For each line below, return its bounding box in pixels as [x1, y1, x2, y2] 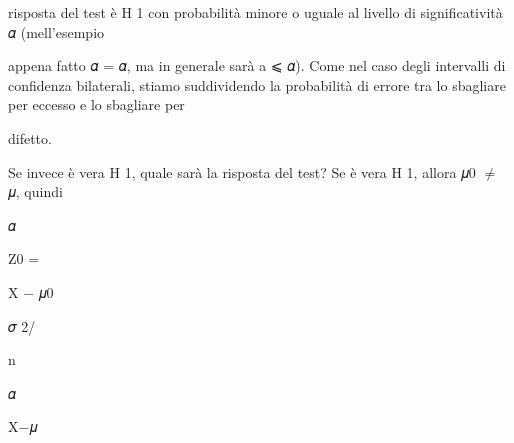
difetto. [8, 127, 52, 148]
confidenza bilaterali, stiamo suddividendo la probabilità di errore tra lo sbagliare [8, 74, 506, 95]
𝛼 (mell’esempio [8, 21, 105, 42]
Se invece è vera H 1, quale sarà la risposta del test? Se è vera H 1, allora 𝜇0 [8, 161, 476, 182]
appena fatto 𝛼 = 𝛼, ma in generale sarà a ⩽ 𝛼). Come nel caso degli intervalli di [8, 55, 506, 76]
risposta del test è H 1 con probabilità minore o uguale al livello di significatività [8, 2, 503, 22]
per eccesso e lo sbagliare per [8, 94, 185, 115]
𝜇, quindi [8, 181, 63, 202]
